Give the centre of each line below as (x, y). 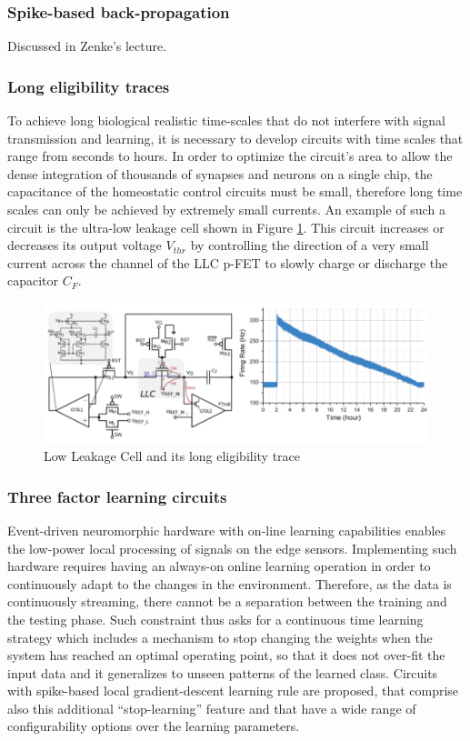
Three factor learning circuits (117, 496)
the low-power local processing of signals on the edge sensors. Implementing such (232, 548)
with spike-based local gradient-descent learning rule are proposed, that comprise (233, 691)
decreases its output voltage (85, 245)
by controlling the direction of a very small (310, 245)
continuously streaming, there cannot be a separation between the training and (227, 601)
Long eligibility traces (89, 86)
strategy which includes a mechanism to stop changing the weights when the (220, 637)
